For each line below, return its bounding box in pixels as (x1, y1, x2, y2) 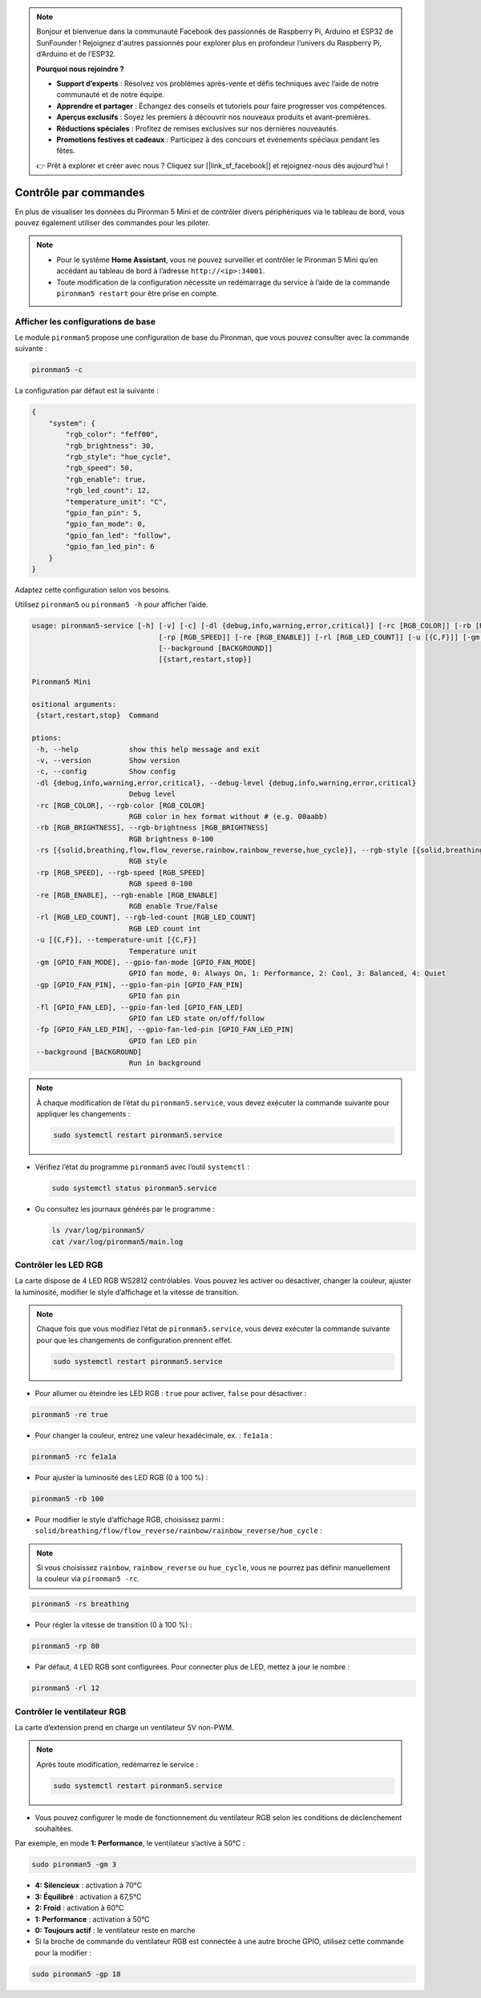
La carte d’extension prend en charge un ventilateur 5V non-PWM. (14, 1722, 234, 1732)
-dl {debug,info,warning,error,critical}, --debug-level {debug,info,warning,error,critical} (36, 778, 417, 787)
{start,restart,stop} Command (36, 711, 160, 720)
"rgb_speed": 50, (65, 463, 134, 473)
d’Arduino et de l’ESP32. (36, 49, 116, 59)
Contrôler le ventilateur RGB (14, 1705, 127, 1717)
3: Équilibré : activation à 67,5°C (34, 1891, 142, 1901)
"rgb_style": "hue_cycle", (65, 452, 172, 461)
